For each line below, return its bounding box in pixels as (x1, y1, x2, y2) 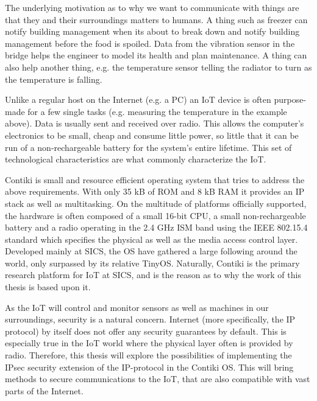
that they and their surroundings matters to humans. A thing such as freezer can (5, 13, 308, 26)
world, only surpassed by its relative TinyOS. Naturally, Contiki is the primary (5, 256, 300, 269)
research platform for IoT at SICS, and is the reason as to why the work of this (5, 268, 301, 281)
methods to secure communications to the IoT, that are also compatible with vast (5, 372, 310, 385)
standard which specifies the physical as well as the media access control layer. (5, 232, 298, 245)
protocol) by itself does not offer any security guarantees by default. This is (5, 324, 287, 337)
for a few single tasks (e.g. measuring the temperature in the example (27, 105, 287, 117)
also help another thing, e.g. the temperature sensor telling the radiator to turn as (5, 60, 312, 73)
